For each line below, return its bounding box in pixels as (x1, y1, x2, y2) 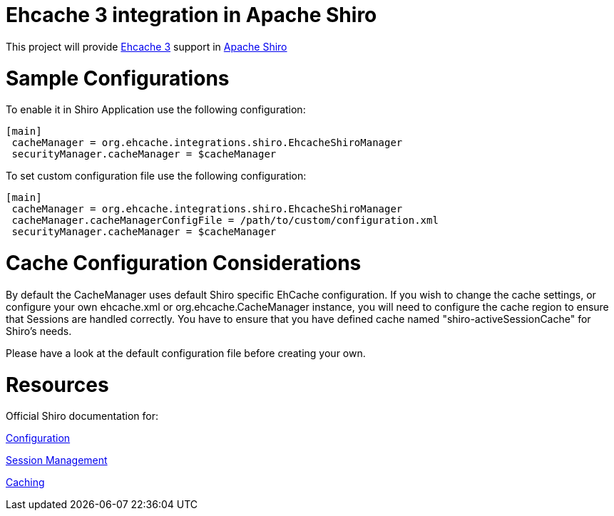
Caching (6, 476, 45, 489)
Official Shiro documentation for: (6, 410, 159, 423)
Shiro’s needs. (6, 324, 72, 337)
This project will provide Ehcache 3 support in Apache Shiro (6, 40, 287, 53)
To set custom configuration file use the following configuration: (6, 170, 307, 182)
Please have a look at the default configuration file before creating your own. (6, 346, 366, 359)
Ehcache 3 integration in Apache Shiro (6, 3, 377, 27)
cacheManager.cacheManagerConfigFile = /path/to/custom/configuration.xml (11, 215, 439, 227)
